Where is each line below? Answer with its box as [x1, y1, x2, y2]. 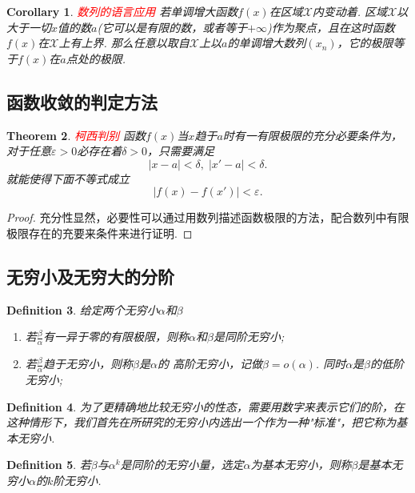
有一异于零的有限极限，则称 [43, 328, 190, 345]
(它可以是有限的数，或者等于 [97, 18, 248, 35]
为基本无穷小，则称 [250, 456, 352, 473]
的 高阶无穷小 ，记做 [157, 355, 262, 372]
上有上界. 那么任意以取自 [58, 34, 190, 51]
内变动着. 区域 [312, 3, 388, 19]
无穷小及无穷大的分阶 [6, 263, 174, 288]
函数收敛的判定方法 [6, 89, 158, 114]
